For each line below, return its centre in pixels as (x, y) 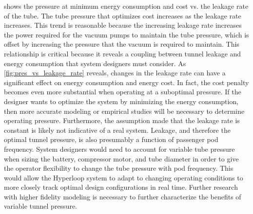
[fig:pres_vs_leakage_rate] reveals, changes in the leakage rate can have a (115, 73)
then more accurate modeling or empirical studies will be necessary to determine (124, 111)
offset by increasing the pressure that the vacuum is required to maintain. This (122, 44)
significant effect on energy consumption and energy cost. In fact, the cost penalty (126, 82)
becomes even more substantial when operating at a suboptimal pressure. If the (123, 92)
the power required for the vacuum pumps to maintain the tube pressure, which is (126, 34)
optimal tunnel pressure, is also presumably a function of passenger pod (111, 139)
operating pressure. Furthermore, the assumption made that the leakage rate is (122, 120)
